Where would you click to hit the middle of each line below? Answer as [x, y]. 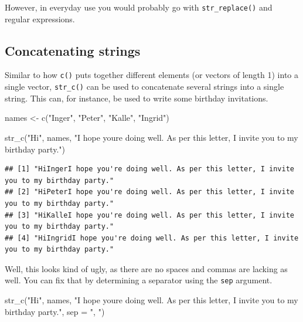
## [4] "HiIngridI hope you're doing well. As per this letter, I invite [152, 238]
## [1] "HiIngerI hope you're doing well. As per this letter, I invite [149, 169]
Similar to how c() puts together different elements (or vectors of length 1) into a [151, 75]
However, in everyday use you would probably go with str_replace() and [139, 7]
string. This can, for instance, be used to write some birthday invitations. [137, 98]
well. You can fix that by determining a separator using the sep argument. [139, 280]
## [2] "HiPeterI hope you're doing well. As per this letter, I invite [149, 192]
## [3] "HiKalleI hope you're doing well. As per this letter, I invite [149, 215]
